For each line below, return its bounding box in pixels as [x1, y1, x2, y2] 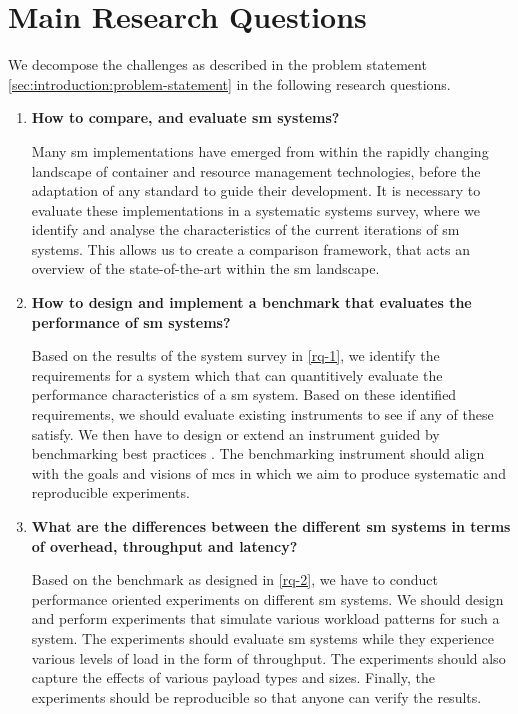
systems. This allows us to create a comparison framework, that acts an [31, 238, 470, 259]
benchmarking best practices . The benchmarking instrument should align [31, 443, 485, 464]
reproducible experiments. [31, 482, 190, 503]
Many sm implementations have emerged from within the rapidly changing [31, 140, 489, 161]
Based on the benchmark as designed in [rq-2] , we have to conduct [31, 569, 438, 590]
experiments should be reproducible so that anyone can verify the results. [31, 686, 482, 707]
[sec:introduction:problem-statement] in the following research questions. [8, 73, 451, 94]
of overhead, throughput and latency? [31, 535, 298, 556]
